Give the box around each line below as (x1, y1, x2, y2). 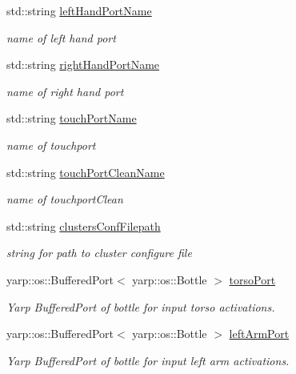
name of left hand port (6, 29, 116, 46)
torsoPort (229, 271, 276, 288)
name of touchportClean (6, 191, 123, 207)
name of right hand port (6, 82, 124, 99)
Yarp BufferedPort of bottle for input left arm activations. (6, 352, 290, 368)
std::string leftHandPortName (6, 2, 152, 18)
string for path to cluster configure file (6, 244, 192, 261)
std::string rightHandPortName (6, 56, 160, 73)
